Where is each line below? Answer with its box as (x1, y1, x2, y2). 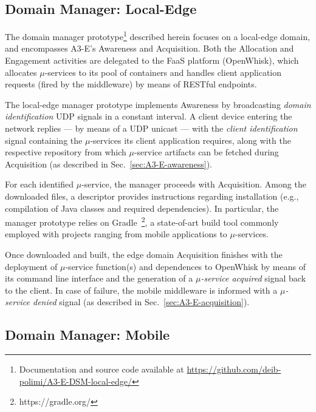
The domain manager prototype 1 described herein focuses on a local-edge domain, (5, 29, 311, 42)
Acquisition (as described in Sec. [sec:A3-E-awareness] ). (5, 157, 212, 170)
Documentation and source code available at (19, 363, 184, 376)
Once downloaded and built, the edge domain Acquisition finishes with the (5, 248, 283, 261)
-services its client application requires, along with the (90, 133, 291, 146)
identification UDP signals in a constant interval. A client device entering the (5, 110, 292, 123)
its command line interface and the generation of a (5, 272, 193, 285)
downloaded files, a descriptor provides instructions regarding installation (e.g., (5, 189, 299, 202)
